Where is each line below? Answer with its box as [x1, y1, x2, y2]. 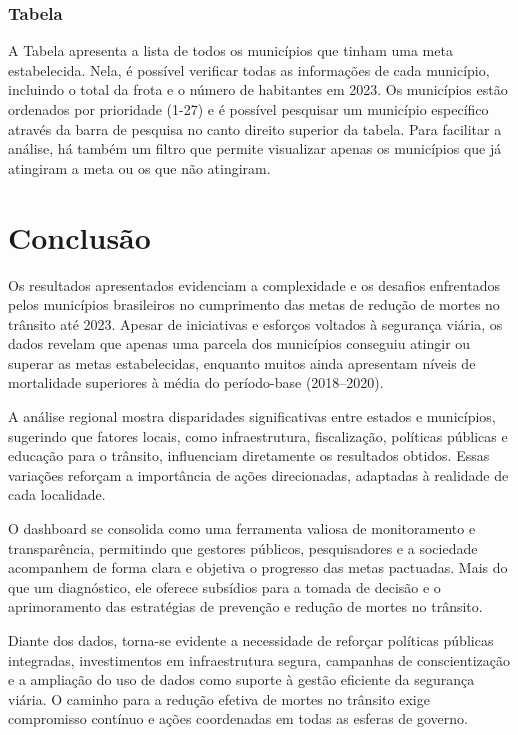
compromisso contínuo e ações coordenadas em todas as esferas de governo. [8, 708, 468, 729]
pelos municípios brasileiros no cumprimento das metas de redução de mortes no [8, 294, 500, 315]
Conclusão [8, 216, 151, 257]
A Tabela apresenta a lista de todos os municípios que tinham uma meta [8, 40, 453, 61]
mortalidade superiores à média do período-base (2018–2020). [8, 372, 384, 393]
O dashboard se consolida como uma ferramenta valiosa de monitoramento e [8, 518, 476, 539]
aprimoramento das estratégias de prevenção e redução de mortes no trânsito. [8, 596, 483, 617]
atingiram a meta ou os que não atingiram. [8, 157, 271, 178]
